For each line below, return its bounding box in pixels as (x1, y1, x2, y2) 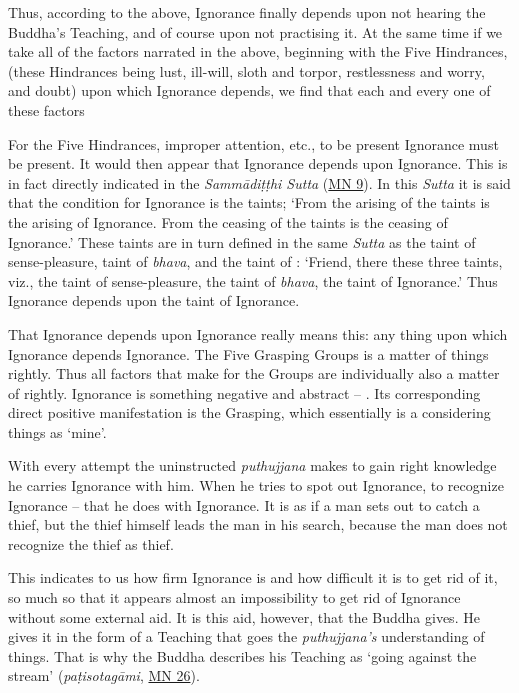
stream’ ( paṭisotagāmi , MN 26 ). (8, 665, 200, 686)
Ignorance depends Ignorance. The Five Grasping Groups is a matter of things (8, 343, 489, 364)
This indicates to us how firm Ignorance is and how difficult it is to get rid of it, (8, 567, 498, 588)
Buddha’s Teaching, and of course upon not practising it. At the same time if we (8, 21, 503, 42)
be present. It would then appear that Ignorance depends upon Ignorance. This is (8, 153, 508, 174)
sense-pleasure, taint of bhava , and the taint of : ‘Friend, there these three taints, (8, 251, 503, 272)
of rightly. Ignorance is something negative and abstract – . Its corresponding (8, 382, 481, 403)
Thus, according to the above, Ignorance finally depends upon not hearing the (8, 2, 486, 22)
